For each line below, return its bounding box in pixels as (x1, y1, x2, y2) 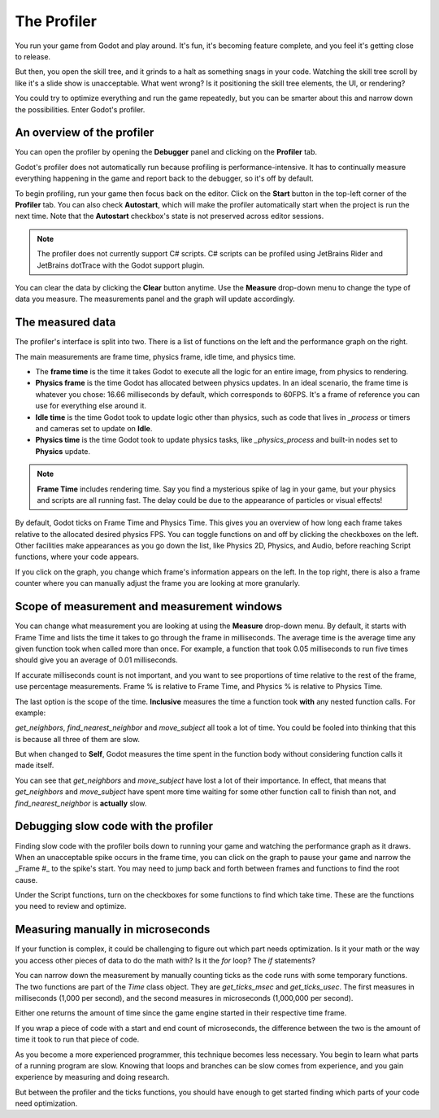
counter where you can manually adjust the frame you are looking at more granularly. (15, 579, 301, 588)
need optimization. (15, 1098, 77, 1108)
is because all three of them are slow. (15, 734, 141, 744)
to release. (15, 51, 51, 61)
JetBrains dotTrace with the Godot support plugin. (37, 260, 205, 270)
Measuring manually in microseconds (15, 923, 211, 937)
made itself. (15, 761, 54, 771)
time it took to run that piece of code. (15, 1034, 140, 1045)
